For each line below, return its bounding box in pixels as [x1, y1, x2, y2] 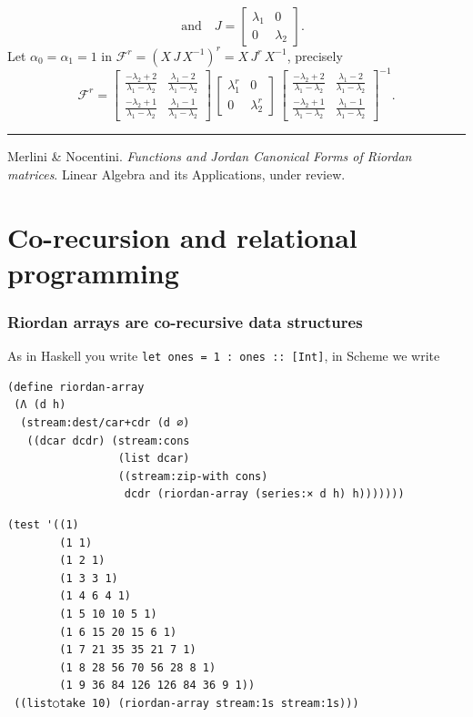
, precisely [287, 46, 343, 65]
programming [7, 253, 179, 291]
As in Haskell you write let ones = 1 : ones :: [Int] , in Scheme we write [7, 346, 440, 365]
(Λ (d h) [14, 398, 66, 412]
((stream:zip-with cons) [117, 469, 268, 483]
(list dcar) [117, 452, 190, 466]
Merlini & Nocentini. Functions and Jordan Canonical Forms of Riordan [7, 147, 412, 166]
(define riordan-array [7, 380, 145, 394]
